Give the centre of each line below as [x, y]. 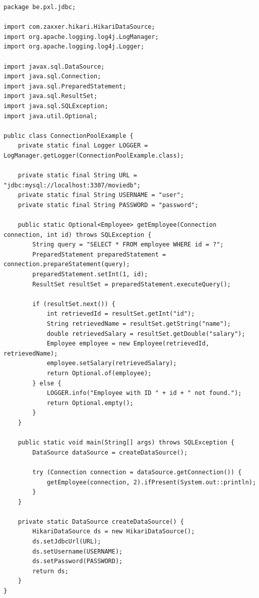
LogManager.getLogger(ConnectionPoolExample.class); [94, 155]
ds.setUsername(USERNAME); [78, 551]
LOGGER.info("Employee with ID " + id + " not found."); [144, 393]
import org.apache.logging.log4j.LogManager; [81, 37]
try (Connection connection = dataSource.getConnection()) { [137, 472]
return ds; [50, 571]
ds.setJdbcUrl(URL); [67, 542]
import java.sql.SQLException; [56, 106]
